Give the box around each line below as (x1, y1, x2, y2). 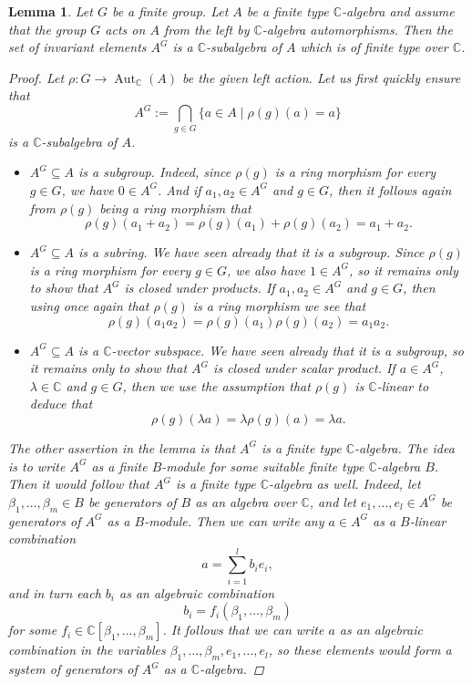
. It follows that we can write (162, 620, 324, 639)
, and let (309, 492, 356, 511)
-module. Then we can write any (144, 511, 324, 530)
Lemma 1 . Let (8, 2, 93, 20)
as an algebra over (195, 492, 297, 511)
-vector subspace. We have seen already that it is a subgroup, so (111, 340, 464, 359)
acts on (105, 19, 146, 38)
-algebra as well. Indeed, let (268, 474, 421, 493)
